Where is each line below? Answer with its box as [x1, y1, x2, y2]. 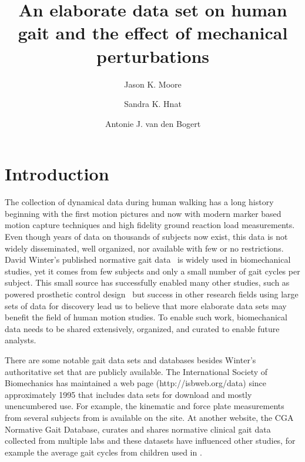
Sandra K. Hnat [124, 98, 182, 110]
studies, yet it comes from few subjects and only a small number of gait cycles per [5, 265, 300, 277]
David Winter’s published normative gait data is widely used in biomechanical [5, 253, 291, 266]
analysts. [5, 334, 36, 346]
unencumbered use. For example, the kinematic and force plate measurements [5, 400, 284, 412]
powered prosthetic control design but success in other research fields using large [5, 287, 299, 300]
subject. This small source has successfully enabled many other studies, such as [5, 276, 290, 289]
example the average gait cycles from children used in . [5, 446, 202, 458]
